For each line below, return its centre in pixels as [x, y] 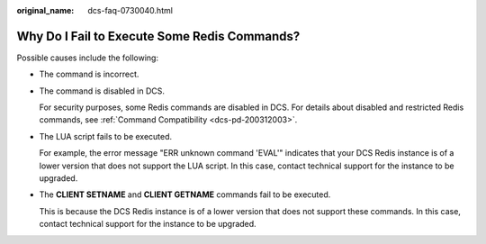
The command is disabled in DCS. [102, 91]
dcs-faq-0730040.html [130, 10]
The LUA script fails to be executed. [106, 136]
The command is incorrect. [89, 74]
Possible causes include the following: [88, 58]
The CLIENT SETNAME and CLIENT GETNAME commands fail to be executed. [185, 194]
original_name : [45, 10]
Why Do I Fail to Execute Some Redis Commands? [158, 36]
